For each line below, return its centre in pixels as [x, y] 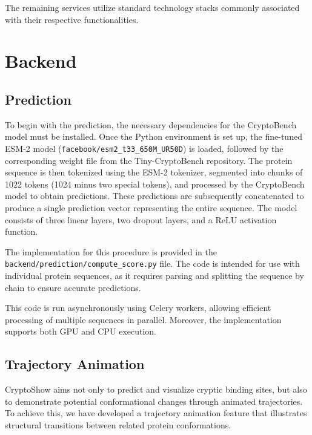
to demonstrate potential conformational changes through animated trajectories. [154, 401]
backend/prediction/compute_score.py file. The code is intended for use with [152, 263]
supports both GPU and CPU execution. [81, 331]
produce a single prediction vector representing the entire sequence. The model [151, 207]
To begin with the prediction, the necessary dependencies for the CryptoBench [151, 124]
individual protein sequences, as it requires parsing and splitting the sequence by [154, 276]
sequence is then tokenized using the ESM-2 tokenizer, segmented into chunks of [154, 172]
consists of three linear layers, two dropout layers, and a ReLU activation [141, 219]
